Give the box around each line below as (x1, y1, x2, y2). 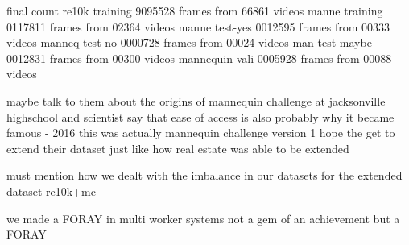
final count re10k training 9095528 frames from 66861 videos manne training (6, 2, 383, 19)
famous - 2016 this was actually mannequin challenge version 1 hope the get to (6, 124, 395, 141)
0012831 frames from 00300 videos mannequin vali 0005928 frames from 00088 (6, 49, 392, 66)
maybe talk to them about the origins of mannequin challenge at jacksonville (6, 92, 386, 109)
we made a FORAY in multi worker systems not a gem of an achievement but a (6, 210, 400, 226)
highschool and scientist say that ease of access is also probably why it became (6, 108, 395, 125)
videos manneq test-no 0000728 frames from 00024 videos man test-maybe (6, 34, 372, 51)
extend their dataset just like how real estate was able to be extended (6, 139, 349, 156)
